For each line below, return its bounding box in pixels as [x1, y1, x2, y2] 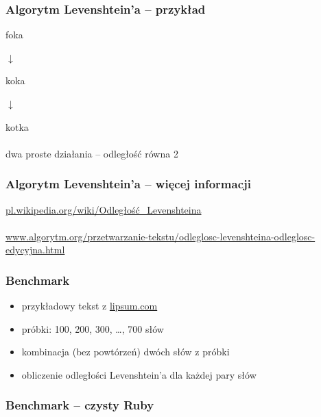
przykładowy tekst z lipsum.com [21, 299, 158, 313]
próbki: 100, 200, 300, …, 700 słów [21, 321, 164, 336]
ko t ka [5, 119, 29, 134]
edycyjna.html [5, 242, 65, 257]
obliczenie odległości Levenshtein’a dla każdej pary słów [21, 367, 257, 381]
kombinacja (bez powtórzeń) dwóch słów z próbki [21, 344, 230, 359]
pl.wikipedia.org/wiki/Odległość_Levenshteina [5, 202, 202, 216]
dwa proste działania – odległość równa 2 [5, 146, 178, 160]
